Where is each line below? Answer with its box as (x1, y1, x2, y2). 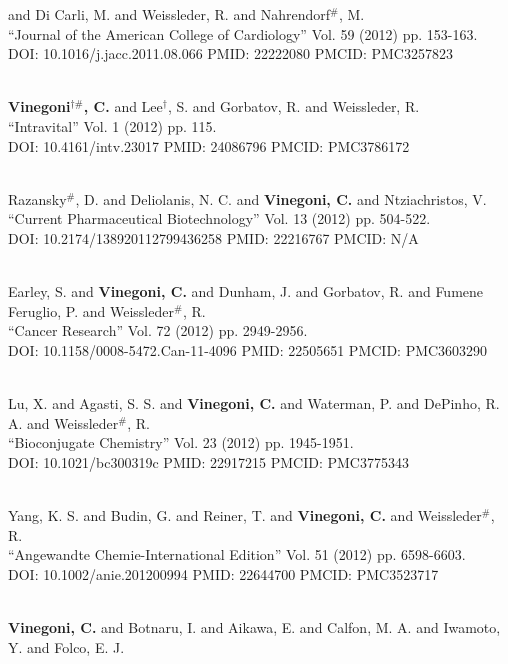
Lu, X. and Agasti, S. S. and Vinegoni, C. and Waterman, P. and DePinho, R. (8, 393, 500, 414)
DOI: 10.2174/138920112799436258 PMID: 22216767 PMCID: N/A (8, 227, 419, 248)
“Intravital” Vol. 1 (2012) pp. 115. (8, 115, 217, 136)
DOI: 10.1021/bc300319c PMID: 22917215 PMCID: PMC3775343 (8, 451, 409, 472)
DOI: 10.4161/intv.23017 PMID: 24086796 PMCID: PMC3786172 (8, 135, 410, 156)
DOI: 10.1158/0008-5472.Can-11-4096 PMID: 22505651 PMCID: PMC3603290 (8, 339, 488, 360)
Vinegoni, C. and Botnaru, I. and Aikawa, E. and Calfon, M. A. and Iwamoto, (8, 617, 501, 638)
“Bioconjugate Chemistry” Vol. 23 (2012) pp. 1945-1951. (8, 432, 354, 453)
